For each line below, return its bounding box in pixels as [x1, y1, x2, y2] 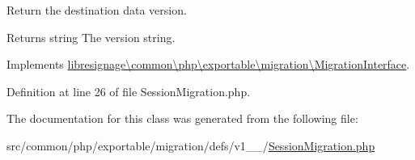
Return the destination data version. [6, 2, 187, 18]
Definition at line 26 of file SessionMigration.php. [6, 82, 251, 99]
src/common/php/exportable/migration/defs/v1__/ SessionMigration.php [6, 137, 375, 154]
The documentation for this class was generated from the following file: [6, 110, 358, 127]
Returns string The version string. [6, 28, 176, 45]
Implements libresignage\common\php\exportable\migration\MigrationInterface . [6, 56, 410, 73]
